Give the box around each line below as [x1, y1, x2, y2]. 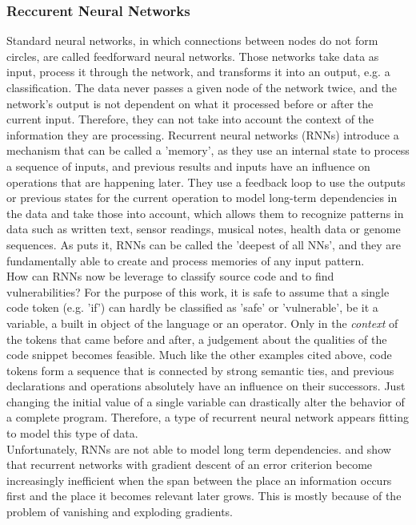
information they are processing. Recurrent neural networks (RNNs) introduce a [6, 126, 399, 143]
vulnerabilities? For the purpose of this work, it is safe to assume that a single [6, 283, 390, 300]
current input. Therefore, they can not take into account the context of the [6, 111, 374, 127]
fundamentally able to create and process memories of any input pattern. [6, 252, 365, 269]
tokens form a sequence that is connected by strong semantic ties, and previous [6, 361, 394, 378]
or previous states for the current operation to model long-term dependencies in [6, 189, 398, 206]
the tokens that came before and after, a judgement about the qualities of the [6, 330, 387, 347]
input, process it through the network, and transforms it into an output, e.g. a [6, 63, 390, 80]
